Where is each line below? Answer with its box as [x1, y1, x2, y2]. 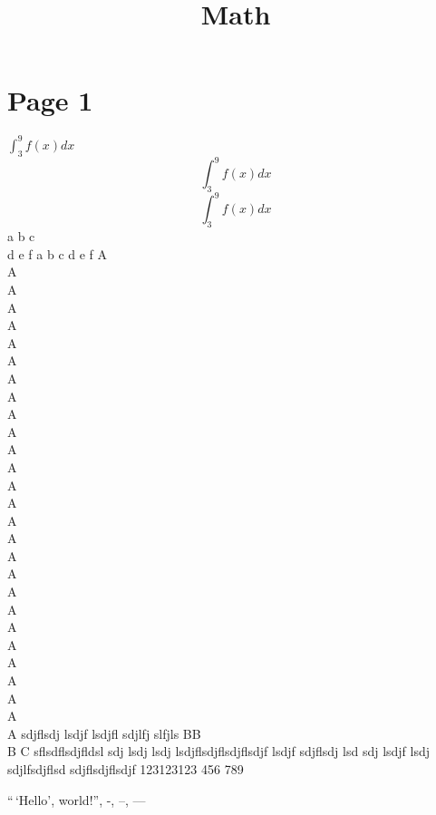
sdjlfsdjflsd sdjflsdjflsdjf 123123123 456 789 [7, 760, 244, 779]
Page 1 [7, 82, 93, 119]
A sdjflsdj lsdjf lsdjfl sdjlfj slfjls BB [7, 723, 201, 742]
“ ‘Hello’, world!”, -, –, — [7, 790, 146, 809]
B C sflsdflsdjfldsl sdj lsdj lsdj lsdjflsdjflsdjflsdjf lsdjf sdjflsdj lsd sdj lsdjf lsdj [7, 742, 431, 761]
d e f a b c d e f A [7, 244, 108, 263]
